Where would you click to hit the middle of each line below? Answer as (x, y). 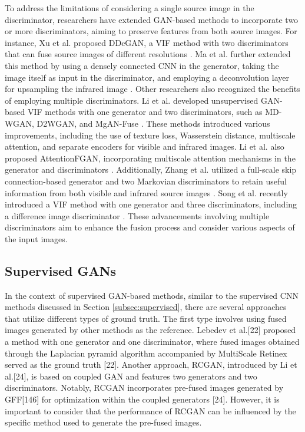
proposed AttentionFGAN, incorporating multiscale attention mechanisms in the (150, 158)
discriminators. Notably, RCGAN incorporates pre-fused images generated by (144, 388)
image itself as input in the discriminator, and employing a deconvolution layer (147, 77)
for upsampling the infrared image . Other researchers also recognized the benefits (152, 89)
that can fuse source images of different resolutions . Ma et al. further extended (148, 54)
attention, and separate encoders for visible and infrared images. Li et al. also (145, 146)
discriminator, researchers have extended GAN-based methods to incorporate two (152, 19)
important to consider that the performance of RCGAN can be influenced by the (150, 410)
